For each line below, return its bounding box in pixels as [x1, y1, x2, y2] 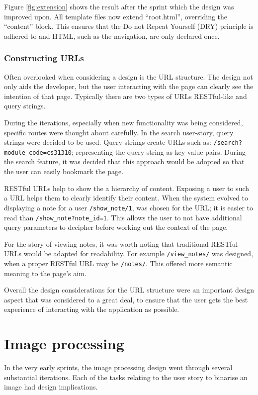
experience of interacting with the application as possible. [4, 304, 179, 314]
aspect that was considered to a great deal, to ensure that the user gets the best [4, 294, 248, 304]
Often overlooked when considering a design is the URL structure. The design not [4, 71, 254, 82]
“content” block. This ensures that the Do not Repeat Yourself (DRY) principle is [4, 21, 254, 31]
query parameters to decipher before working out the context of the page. [4, 222, 228, 232]
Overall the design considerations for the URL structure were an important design [4, 285, 255, 295]
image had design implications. [4, 382, 98, 392]
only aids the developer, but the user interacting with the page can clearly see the [4, 81, 254, 92]
